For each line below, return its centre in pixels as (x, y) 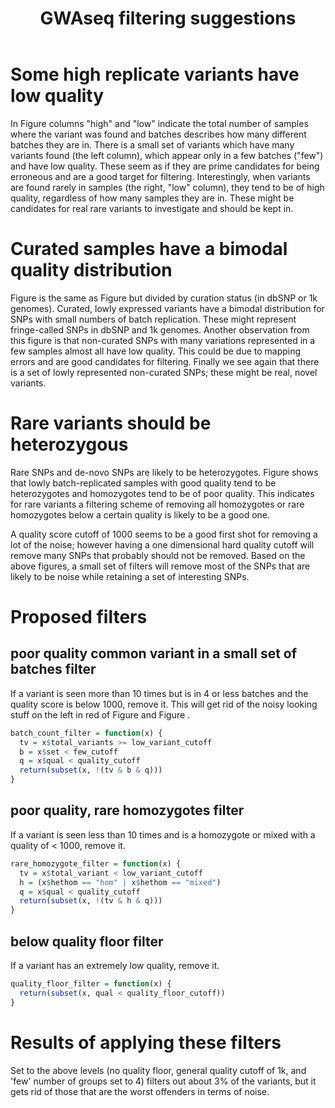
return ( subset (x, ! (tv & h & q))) (91, 901)
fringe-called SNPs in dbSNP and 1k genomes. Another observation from (160, 329)
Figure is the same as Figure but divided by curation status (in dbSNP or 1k (164, 298)
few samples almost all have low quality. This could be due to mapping (156, 351)
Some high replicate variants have (155, 74)
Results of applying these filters (146, 1042)
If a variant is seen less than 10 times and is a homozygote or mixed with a (163, 834)
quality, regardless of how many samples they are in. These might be (152, 198)
